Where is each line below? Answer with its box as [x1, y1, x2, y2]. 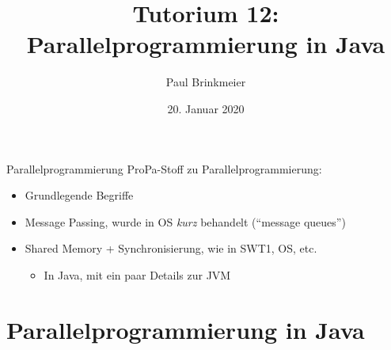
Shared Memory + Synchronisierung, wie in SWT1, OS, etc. [25, 240, 317, 257]
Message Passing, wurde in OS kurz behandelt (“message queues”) [25, 213, 346, 230]
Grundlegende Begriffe [25, 187, 134, 204]
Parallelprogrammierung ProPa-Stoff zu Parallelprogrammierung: [6, 160, 322, 177]
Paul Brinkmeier [165, 74, 246, 90]
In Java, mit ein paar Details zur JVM [44, 266, 231, 283]
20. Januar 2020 [167, 100, 245, 116]
